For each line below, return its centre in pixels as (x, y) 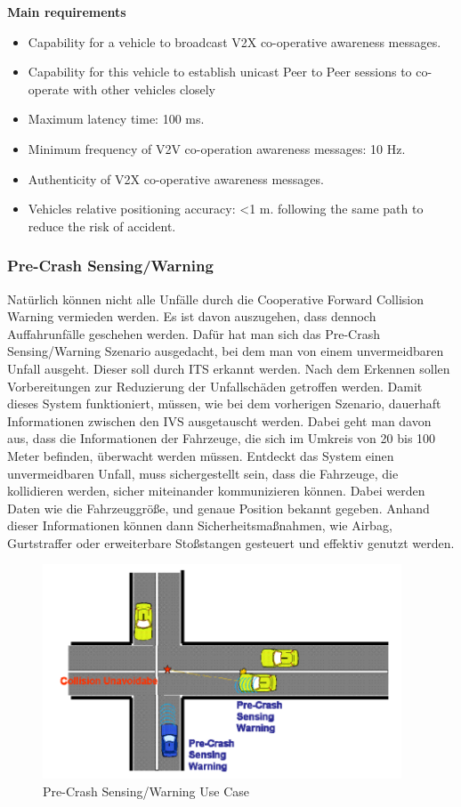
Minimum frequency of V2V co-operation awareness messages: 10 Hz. (217, 148)
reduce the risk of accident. (102, 226)
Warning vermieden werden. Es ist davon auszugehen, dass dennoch (192, 316)
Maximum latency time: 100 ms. (116, 119)
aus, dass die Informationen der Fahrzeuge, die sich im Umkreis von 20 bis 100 (222, 438)
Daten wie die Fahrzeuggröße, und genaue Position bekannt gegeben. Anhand (218, 508)
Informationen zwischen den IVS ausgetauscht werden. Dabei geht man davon (219, 420)
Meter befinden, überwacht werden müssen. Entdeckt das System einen (201, 455)
